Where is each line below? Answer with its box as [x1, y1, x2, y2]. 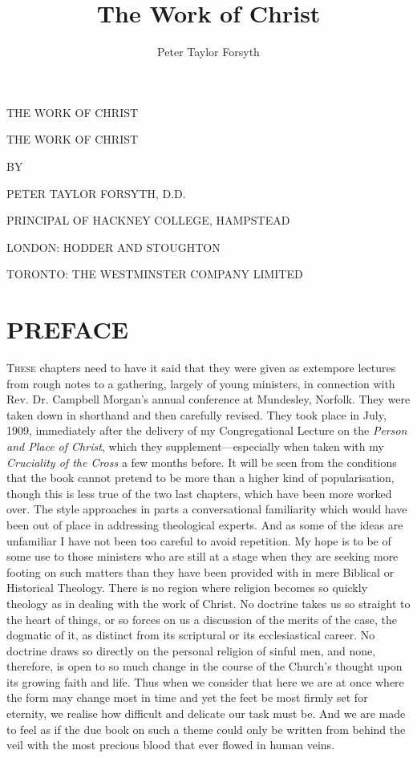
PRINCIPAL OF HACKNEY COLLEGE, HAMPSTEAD [6, 212, 290, 229]
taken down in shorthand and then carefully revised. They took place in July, [6, 406, 387, 423]
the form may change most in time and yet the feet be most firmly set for [6, 689, 368, 706]
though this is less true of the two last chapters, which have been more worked [6, 484, 392, 501]
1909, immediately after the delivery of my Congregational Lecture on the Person [6, 422, 407, 439]
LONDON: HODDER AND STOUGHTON [6, 238, 221, 255]
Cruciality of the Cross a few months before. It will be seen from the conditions [6, 453, 397, 470]
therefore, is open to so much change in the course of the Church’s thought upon [6, 658, 403, 675]
